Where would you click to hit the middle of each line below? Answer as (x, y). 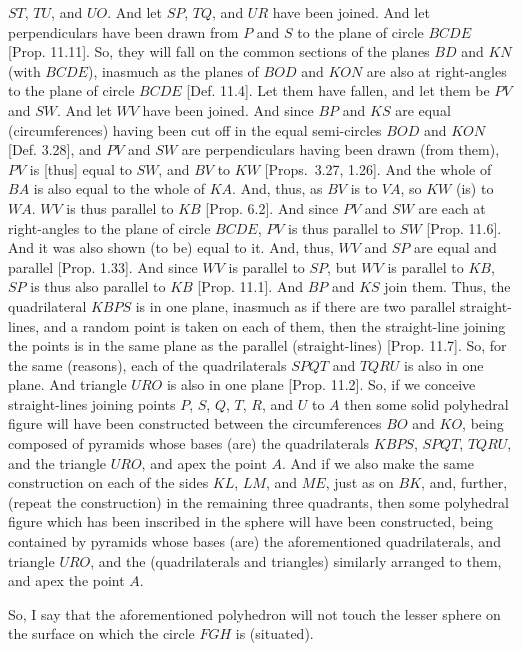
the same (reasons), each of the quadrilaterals (147, 364)
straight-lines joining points (92, 403)
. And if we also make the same (378, 462)
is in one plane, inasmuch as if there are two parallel (295, 305)
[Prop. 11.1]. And (250, 286)
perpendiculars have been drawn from (123, 31)
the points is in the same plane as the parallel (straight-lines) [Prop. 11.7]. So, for (257, 345)
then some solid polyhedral (426, 403)
